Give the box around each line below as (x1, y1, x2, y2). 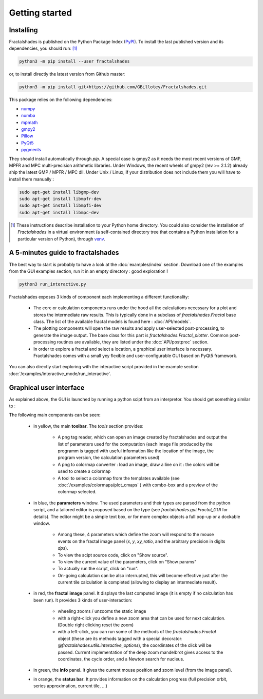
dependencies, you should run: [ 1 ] (9, 45, 77, 51)
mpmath (21, 120, 38, 125)
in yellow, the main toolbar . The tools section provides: (33, 423, 144, 429)
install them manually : (9, 176, 54, 182)
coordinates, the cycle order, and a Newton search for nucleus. (57, 656, 185, 662)
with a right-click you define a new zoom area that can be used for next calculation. (57, 615, 225, 621)
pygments (21, 147, 41, 153)
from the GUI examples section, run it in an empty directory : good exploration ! (9, 268, 168, 274)
